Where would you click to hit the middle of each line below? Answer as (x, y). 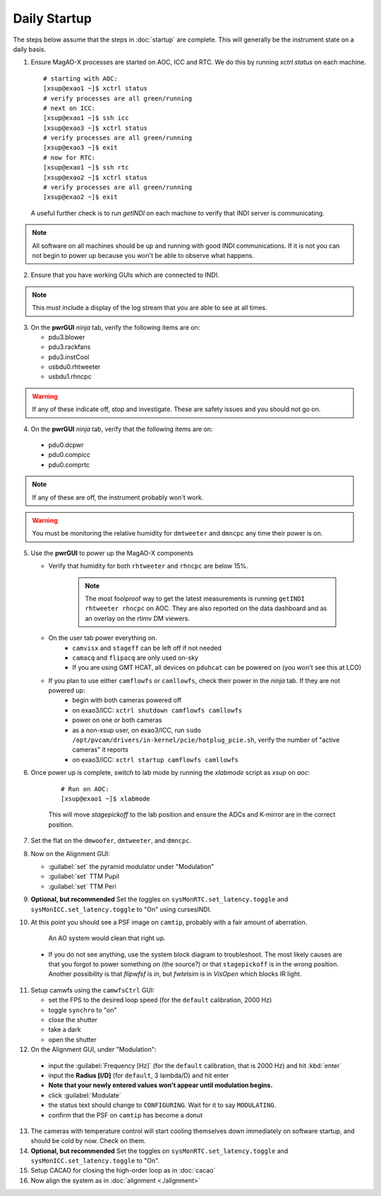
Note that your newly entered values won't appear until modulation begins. (161, 1085)
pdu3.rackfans (69, 347)
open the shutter (72, 1039)
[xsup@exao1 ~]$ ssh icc (86, 118)
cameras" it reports (100, 750)
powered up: (67, 691)
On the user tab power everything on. (103, 638)
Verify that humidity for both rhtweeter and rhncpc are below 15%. (148, 566)
